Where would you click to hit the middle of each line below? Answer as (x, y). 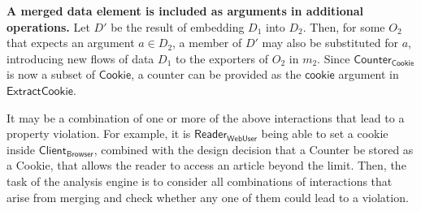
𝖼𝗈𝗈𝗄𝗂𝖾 (320, 76)
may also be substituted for (330, 43)
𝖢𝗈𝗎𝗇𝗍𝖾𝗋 (373, 60)
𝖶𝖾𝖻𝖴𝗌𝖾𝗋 (242, 138)
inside (21, 149)
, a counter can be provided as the (216, 74)
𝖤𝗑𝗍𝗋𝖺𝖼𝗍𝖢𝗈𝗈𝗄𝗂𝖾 (40, 91)
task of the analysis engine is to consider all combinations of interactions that (200, 181)
